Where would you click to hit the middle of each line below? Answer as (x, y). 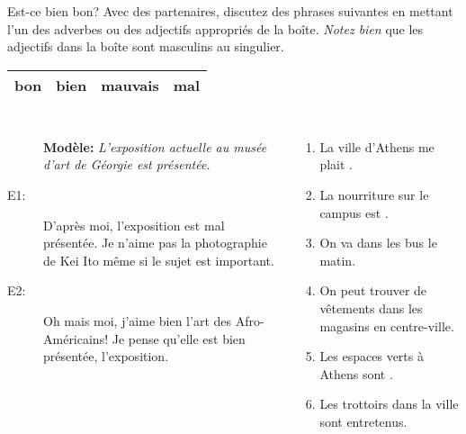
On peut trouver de (373, 290)
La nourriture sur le (374, 194)
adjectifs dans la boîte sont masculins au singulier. (146, 46)
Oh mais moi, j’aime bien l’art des (138, 320)
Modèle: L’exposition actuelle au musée (155, 146)
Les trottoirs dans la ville (389, 404)
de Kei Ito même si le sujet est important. (159, 260)
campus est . (354, 212)
